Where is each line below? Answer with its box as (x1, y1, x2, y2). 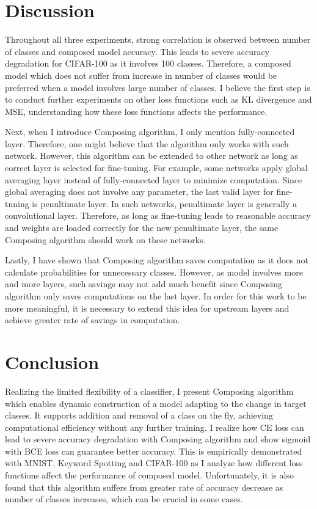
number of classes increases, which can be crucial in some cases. (5, 493, 243, 505)
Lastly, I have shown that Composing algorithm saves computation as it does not (5, 254, 308, 266)
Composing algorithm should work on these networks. (5, 233, 206, 246)
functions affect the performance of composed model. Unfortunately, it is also (5, 469, 294, 482)
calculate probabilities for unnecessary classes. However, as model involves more (5, 265, 304, 278)
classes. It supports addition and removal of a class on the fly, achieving (5, 409, 273, 422)
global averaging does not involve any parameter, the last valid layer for (5, 185, 274, 198)
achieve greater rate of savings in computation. (5, 313, 180, 326)
